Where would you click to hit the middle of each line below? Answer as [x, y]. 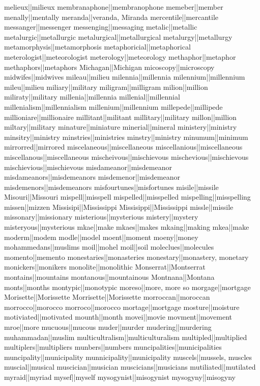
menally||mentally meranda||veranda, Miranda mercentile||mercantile [111, 17]
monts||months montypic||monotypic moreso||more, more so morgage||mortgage [127, 287]
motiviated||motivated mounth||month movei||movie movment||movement [118, 317]
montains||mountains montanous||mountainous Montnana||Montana [109, 277]
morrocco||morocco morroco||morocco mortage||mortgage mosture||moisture [122, 307]
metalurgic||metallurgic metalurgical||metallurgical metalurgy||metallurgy [118, 37]
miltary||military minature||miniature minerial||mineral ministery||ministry [121, 127]
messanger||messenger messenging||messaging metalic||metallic [101, 27]
